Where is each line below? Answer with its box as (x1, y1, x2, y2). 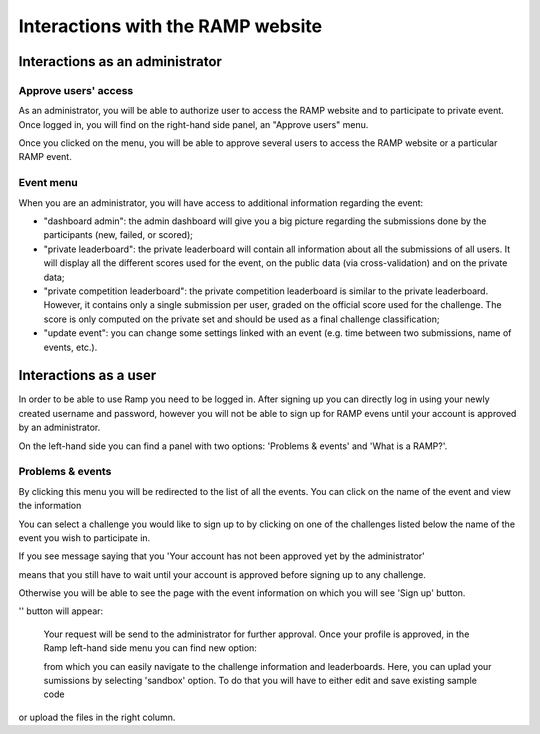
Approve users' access (18, 83, 134, 97)
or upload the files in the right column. (18, 711, 176, 723)
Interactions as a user (18, 367, 157, 384)
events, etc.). (43, 341, 98, 353)
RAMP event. (18, 151, 72, 163)
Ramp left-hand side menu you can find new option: (43, 642, 257, 654)
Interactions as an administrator (18, 53, 222, 70)
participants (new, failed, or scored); (43, 229, 194, 241)
